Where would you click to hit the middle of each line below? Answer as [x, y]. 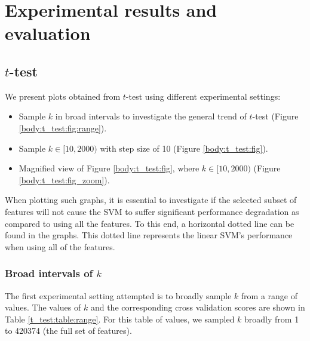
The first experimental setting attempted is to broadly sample [118, 295]
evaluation [48, 33]
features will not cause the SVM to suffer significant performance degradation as [152, 211]
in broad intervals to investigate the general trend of [151, 116]
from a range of [269, 295]
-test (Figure [275, 116]
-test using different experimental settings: [203, 96]
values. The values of [43, 307]
